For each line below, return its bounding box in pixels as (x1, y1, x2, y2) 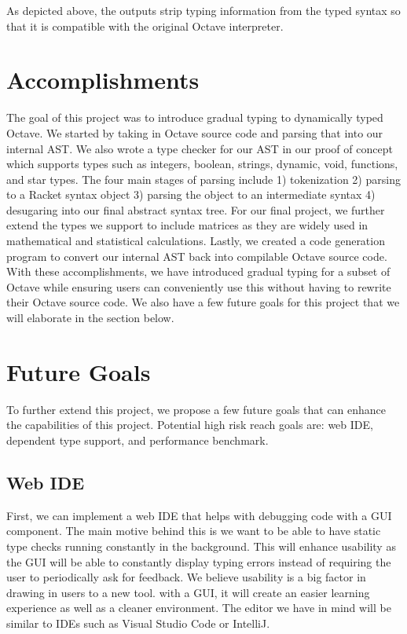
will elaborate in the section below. (6, 310, 174, 326)
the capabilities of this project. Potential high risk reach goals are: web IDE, (6, 416, 373, 433)
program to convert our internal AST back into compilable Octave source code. (6, 247, 387, 264)
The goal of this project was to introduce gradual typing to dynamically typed (6, 109, 383, 126)
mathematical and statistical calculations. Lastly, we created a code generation (6, 233, 385, 249)
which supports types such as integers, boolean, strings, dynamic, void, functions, (6, 156, 398, 172)
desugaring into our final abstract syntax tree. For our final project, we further (6, 201, 385, 218)
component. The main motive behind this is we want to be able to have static (6, 522, 381, 539)
